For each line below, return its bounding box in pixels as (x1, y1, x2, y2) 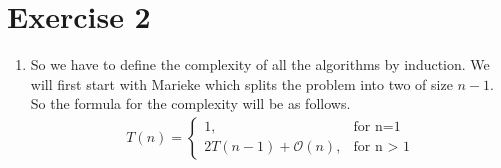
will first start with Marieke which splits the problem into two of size (30, 73, 453, 94)
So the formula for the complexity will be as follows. (30, 93, 351, 114)
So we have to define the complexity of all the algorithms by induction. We (30, 54, 490, 75)
